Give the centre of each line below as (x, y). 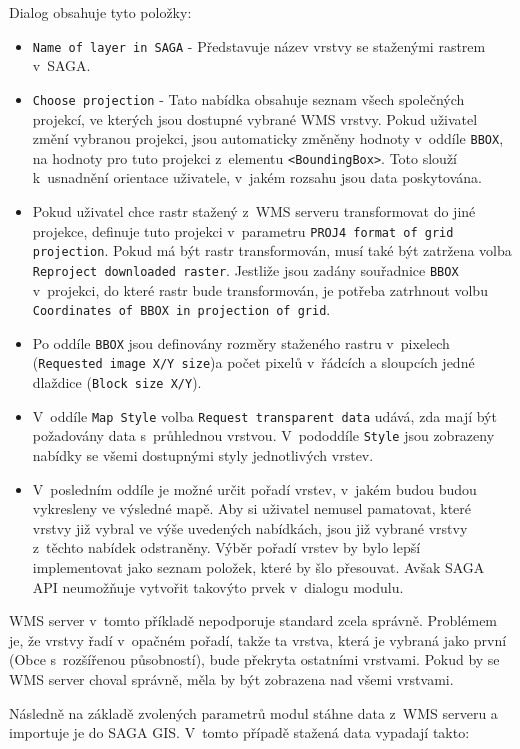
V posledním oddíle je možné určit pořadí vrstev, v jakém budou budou (254, 488)
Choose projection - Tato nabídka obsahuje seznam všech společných (248, 98)
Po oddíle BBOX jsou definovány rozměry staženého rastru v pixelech (241, 342)
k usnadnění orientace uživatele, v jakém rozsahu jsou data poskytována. (257, 177)
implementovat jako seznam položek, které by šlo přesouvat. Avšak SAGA (258, 567)
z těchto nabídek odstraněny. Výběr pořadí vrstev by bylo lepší (226, 547)
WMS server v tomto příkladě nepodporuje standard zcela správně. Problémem (253, 620)
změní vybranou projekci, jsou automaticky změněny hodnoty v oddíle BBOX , (268, 138)
